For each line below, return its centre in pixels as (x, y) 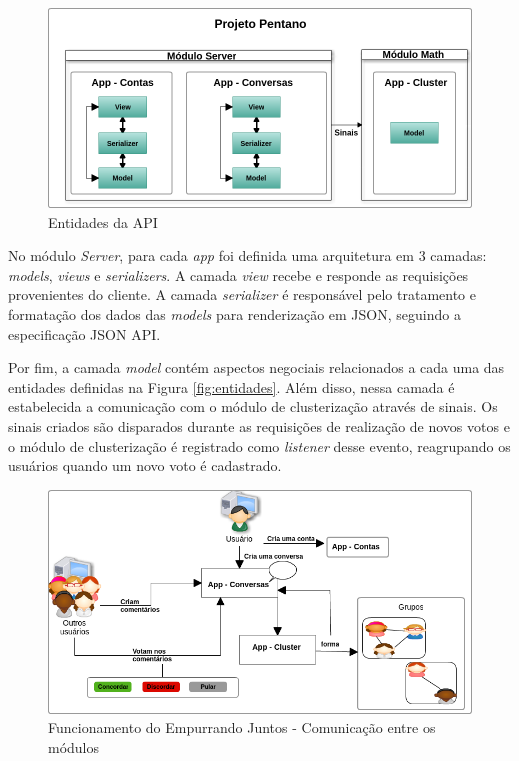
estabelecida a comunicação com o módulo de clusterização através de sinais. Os (253, 406)
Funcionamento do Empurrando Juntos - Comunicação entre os (242, 727)
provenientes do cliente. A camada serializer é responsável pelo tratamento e (242, 294)
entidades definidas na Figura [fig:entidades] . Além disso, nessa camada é (231, 386)
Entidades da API (103, 221)
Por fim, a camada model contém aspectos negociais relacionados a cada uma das (256, 367)
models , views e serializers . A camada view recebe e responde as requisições (238, 274)
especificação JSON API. (84, 333)
